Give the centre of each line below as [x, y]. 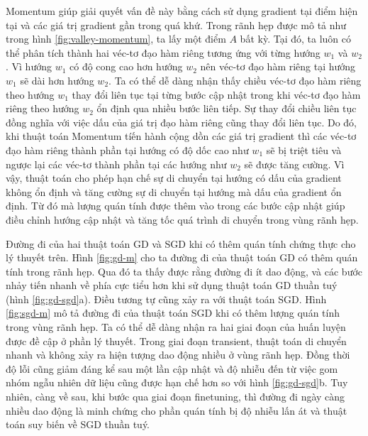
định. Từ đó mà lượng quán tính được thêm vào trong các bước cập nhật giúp [175, 206]
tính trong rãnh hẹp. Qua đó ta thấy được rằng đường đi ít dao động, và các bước [184, 271]
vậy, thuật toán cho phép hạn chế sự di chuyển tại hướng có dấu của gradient [174, 178]
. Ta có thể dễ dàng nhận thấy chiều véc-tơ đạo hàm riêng [235, 80]
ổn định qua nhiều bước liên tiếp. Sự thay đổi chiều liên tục [227, 108]
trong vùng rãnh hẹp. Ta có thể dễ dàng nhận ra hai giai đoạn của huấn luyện [176, 327]
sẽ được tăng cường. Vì [294, 164]
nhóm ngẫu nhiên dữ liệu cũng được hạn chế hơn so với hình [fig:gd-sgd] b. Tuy [177, 382]
